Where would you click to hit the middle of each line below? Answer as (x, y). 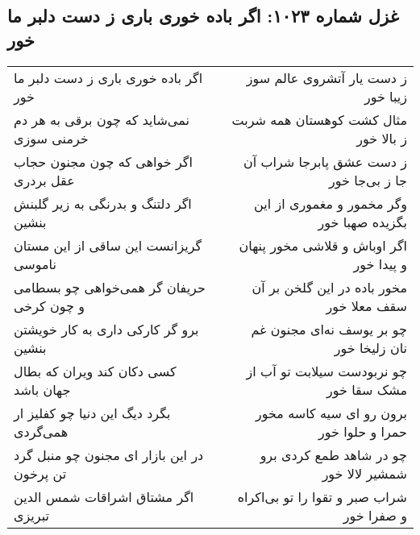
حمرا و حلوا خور (363, 431)
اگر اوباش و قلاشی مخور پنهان (323, 245)
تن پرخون (40, 473)
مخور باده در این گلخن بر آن (329, 287)
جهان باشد (42, 389)
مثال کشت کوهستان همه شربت (319, 119)
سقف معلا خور (366, 305)
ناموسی (35, 263)
